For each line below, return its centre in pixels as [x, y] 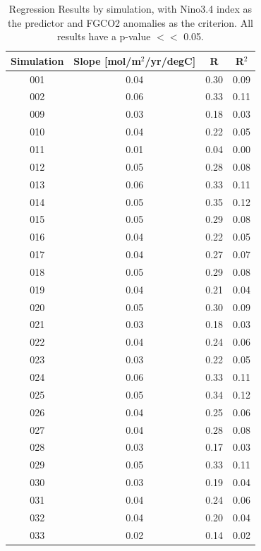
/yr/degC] [170, 60]
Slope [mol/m [107, 60]
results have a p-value [104, 36]
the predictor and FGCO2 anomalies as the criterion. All [130, 22]
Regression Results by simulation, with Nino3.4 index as [130, 8]
